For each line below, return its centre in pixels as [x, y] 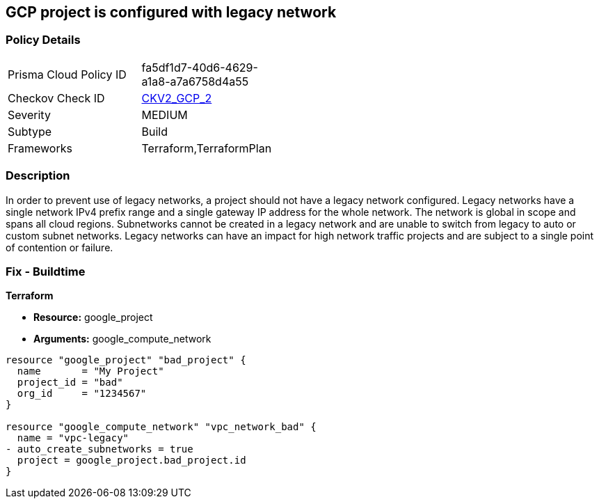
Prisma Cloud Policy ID [67, 74]
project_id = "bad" [70, 383]
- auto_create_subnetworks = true [99, 449]
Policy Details [43, 40]
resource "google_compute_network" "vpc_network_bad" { [161, 427]
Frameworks [40, 148]
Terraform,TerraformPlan [207, 148]
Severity [29, 115]
